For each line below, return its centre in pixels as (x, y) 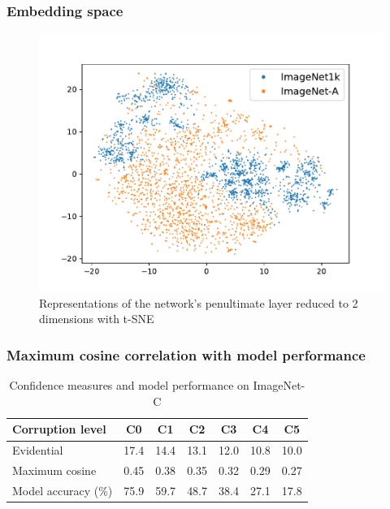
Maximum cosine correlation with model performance (186, 354)
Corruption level (59, 429)
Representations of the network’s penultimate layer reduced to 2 (199, 302)
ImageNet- (279, 385)
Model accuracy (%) (63, 490)
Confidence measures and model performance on (129, 385)
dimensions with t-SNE (97, 319)
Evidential (38, 450)
